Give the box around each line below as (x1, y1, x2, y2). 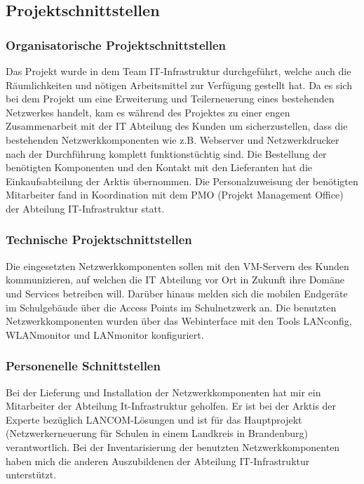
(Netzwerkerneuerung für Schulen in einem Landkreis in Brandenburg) (6, 426, 308, 441)
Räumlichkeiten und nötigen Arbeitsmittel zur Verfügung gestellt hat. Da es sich (6, 77, 352, 92)
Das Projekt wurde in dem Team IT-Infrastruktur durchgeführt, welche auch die (6, 64, 351, 78)
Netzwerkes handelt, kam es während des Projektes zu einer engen (6, 105, 290, 119)
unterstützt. (6, 467, 57, 482)
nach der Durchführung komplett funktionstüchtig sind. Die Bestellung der (6, 146, 327, 161)
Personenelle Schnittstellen (6, 357, 161, 375)
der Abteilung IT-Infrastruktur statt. (6, 201, 165, 215)
